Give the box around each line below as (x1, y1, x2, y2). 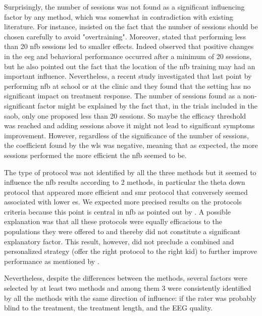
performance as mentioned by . (4, 255, 99, 266)
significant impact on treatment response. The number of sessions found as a (4, 90, 241, 101)
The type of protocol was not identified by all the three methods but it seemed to (4, 167, 256, 177)
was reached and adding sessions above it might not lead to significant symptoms (4, 120, 255, 131)
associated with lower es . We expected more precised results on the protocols (4, 196, 242, 207)
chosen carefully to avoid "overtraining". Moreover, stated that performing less (4, 31, 246, 41)
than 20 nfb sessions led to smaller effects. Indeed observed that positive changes (4, 41, 254, 51)
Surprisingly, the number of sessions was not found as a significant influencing (4, 2, 245, 12)
